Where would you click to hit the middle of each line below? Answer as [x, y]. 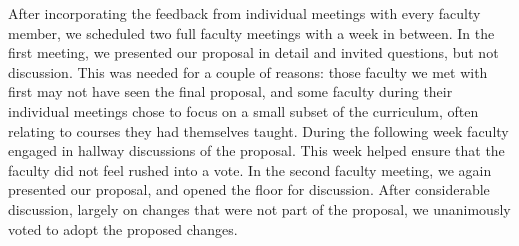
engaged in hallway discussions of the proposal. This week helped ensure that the [256, 150]
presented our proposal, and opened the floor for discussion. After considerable [249, 189]
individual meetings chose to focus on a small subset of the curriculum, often [243, 110]
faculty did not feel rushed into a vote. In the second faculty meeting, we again [250, 169]
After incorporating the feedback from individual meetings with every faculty [244, 13]
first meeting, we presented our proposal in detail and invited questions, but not [253, 52]
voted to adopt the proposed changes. [123, 228]
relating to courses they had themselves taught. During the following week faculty [258, 130]
